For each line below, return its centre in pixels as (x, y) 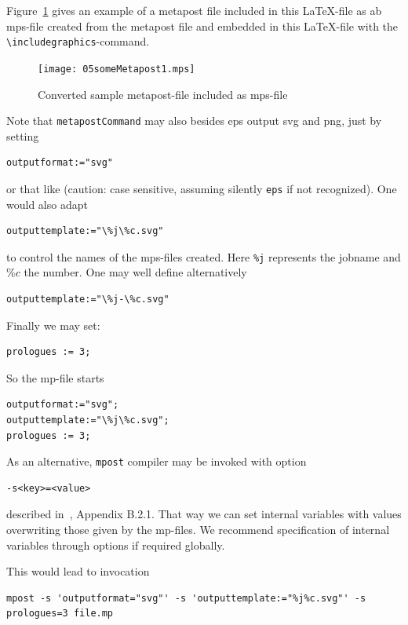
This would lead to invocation (78, 571)
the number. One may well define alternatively (135, 272)
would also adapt (47, 204)
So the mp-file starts (55, 377)
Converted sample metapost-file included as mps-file (163, 94)
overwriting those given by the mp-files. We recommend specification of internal (198, 530)
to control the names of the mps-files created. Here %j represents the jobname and (204, 256)
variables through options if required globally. (116, 545)
